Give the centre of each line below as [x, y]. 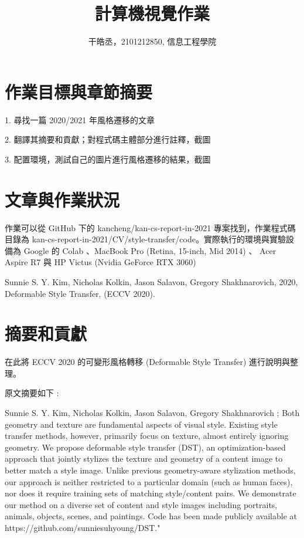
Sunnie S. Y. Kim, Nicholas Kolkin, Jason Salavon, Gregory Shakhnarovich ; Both [152, 413]
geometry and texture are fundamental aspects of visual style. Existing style [141, 424]
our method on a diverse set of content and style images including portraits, [141, 504]
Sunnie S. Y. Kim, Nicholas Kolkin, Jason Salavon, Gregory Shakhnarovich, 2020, [151, 281]
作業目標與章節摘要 [79, 91]
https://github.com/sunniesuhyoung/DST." [83, 527]
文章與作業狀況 [62, 199]
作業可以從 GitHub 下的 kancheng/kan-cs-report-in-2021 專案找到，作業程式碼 [150, 227]
